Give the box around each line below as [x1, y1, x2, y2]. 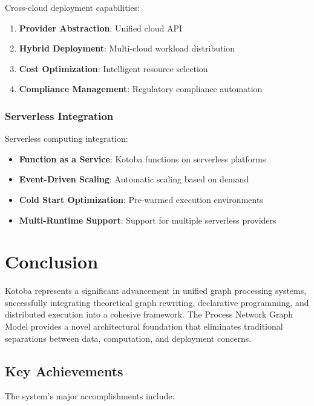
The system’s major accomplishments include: [5, 390, 175, 402]
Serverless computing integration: [5, 132, 128, 145]
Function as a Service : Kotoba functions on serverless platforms [19, 152, 266, 165]
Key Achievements [5, 361, 123, 380]
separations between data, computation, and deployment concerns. [5, 331, 252, 344]
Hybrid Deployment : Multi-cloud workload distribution [19, 42, 235, 55]
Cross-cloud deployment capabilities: [5, 1, 140, 13]
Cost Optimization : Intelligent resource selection [19, 62, 208, 75]
